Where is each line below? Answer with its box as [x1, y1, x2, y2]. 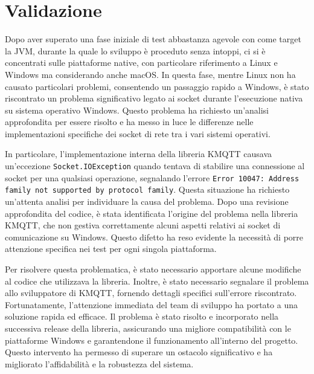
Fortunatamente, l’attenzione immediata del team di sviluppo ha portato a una [5, 298, 298, 311]
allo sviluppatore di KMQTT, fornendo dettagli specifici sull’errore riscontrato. [5, 286, 297, 299]
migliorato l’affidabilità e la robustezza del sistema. [5, 357, 194, 370]
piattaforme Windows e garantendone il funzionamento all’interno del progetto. [5, 334, 298, 346]
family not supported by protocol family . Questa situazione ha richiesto [5, 183, 290, 196]
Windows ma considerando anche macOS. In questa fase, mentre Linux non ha [5, 68, 296, 80]
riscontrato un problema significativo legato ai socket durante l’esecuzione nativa [5, 92, 303, 105]
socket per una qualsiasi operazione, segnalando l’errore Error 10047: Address [5, 171, 300, 184]
